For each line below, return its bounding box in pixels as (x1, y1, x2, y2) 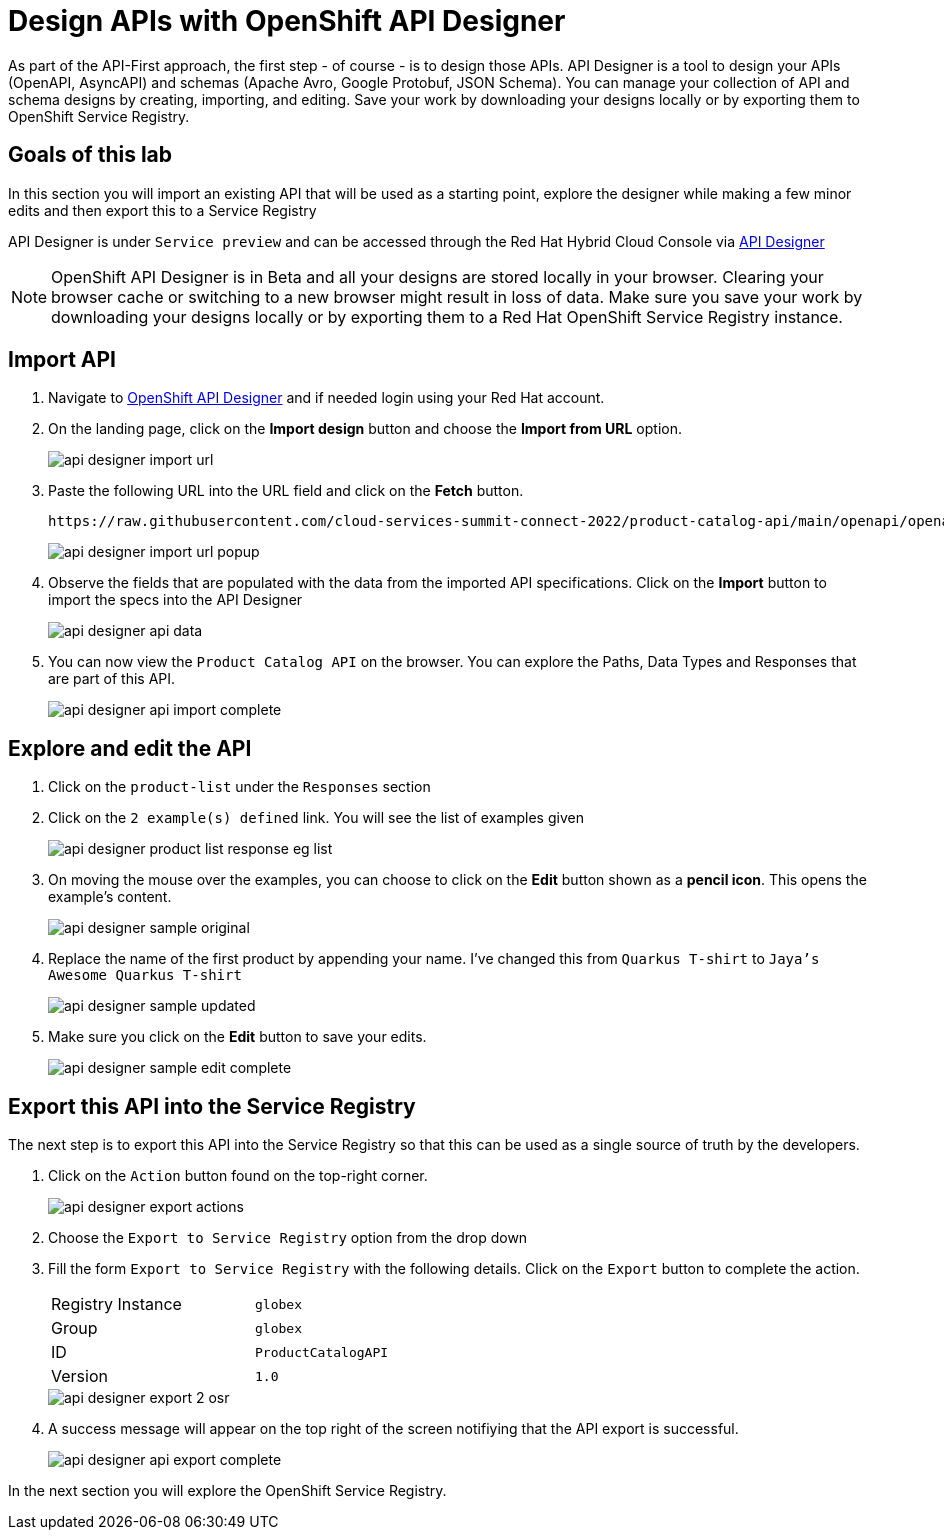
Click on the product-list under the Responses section (48, 778, 431, 796)
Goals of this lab (8, 142, 173, 168)
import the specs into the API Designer (48, 591, 303, 609)
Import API (8, 347, 116, 373)
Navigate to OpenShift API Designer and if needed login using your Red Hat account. (48, 389, 605, 407)
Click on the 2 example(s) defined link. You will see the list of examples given (48, 809, 584, 827)
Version (51, 1366, 108, 1387)
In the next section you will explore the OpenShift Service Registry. (8, 1482, 447, 1500)
